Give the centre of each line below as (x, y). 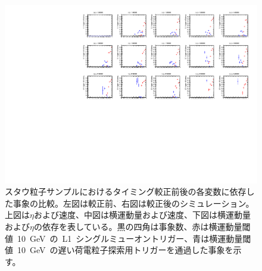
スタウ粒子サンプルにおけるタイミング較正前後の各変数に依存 (126, 191)
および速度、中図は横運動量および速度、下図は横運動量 (142, 215)
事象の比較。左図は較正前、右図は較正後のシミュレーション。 (133, 203)
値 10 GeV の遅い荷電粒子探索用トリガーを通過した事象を (119, 250)
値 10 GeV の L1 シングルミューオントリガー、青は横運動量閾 (128, 238)
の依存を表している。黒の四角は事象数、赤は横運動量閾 (142, 227)
